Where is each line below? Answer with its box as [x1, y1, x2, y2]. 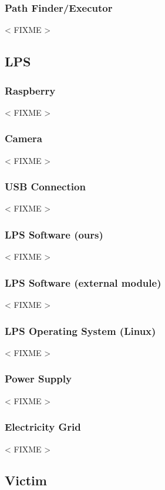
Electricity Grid [5, 419, 81, 434]
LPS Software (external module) [5, 275, 161, 290]
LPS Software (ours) [5, 227, 103, 241]
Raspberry [5, 83, 56, 98]
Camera [5, 131, 42, 146]
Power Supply [5, 371, 72, 386]
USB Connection [5, 179, 86, 194]
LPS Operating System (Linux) [5, 323, 156, 338]
